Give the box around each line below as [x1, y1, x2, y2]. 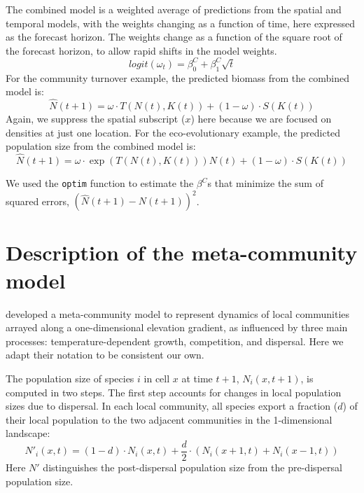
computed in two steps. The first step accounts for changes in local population [6, 384, 342, 399]
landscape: [6, 426, 50, 440]
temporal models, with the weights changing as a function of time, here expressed [6, 15, 356, 30]
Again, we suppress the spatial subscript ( [6, 111, 185, 126]
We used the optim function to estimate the [6, 176, 194, 190]
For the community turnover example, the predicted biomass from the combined [6, 70, 349, 85]
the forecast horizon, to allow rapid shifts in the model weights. [6, 43, 277, 57]
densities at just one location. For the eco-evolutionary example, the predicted [6, 125, 341, 139]
